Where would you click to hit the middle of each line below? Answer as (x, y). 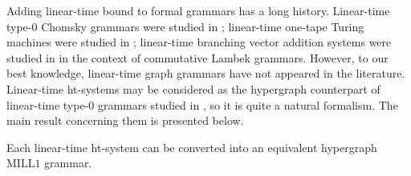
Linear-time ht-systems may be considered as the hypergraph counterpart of (193, 88)
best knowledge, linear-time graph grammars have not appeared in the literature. (206, 73)
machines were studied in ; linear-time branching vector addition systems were (199, 42)
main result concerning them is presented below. (125, 120)
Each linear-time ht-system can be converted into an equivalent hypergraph (192, 147)
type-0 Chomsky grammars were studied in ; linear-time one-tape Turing (185, 26)
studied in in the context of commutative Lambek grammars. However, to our (197, 57)
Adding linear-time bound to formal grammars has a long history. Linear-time (198, 10)
